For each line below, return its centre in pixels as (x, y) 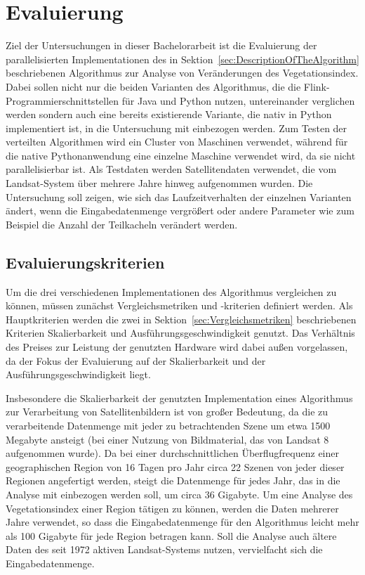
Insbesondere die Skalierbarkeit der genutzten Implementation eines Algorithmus (179, 398)
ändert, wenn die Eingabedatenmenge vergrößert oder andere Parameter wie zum (180, 211)
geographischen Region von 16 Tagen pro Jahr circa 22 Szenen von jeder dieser (175, 466)
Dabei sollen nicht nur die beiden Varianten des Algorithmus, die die (153, 86)
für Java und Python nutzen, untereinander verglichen (238, 100)
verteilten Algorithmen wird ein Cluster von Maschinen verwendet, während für (177, 142)
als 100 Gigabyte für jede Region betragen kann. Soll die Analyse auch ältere (171, 535)
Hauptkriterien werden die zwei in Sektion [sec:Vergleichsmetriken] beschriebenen (181, 319)
